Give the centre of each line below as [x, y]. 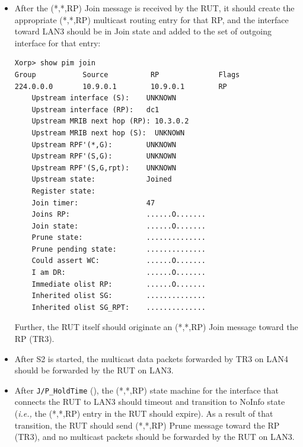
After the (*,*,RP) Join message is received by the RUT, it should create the [154, 8]
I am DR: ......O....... [119, 273]
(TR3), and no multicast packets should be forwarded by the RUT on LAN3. [154, 437]
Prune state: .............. [119, 238]
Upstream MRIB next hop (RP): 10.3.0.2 [110, 121]
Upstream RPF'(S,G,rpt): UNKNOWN [104, 168]
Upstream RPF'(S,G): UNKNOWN [104, 156]
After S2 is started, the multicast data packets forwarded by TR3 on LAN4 [151, 358]
